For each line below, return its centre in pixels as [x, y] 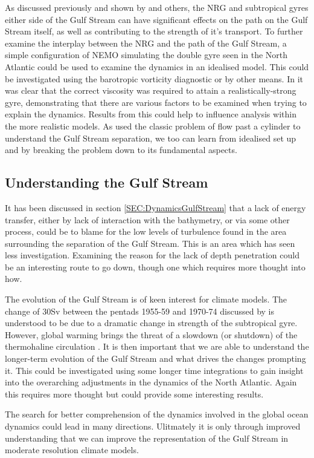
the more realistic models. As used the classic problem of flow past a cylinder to [153, 126]
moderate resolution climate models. [72, 450]
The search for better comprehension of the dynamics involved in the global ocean [157, 414]
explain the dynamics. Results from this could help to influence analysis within [151, 114]
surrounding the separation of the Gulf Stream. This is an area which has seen [150, 243]
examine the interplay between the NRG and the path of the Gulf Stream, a [146, 43]
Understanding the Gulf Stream [107, 182]
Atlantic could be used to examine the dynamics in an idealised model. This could [157, 66]
